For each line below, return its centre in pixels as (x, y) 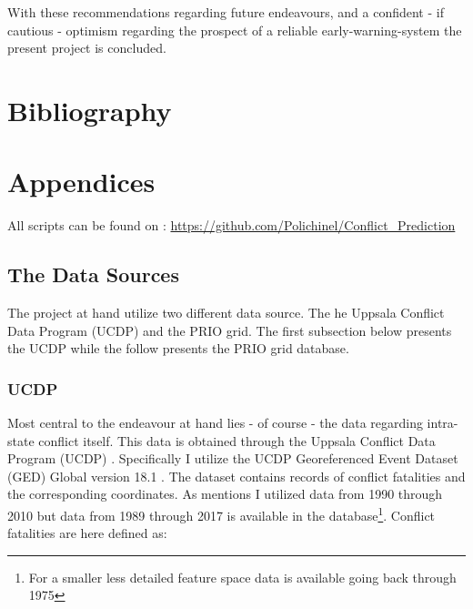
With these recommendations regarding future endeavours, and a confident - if (226, 12)
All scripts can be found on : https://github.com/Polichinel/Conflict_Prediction (231, 225)
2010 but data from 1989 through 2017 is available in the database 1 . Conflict (221, 514)
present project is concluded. (87, 48)
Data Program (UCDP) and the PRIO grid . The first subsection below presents (230, 330)
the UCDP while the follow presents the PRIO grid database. (178, 348)
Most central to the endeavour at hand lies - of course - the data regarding (215, 423)
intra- (443, 423)
